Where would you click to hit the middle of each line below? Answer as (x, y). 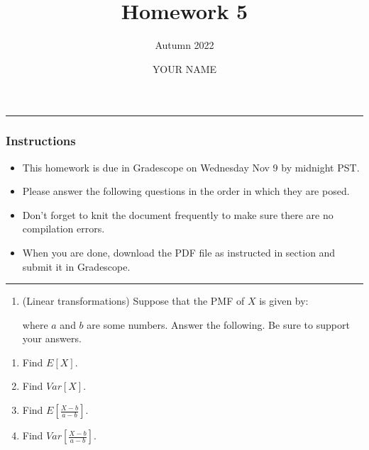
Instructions (41, 141)
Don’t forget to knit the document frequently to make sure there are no (178, 214)
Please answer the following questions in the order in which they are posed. (186, 191)
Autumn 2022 (184, 45)
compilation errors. (64, 229)
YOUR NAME (184, 68)
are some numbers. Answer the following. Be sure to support (218, 324)
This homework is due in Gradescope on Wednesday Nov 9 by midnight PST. (191, 167)
